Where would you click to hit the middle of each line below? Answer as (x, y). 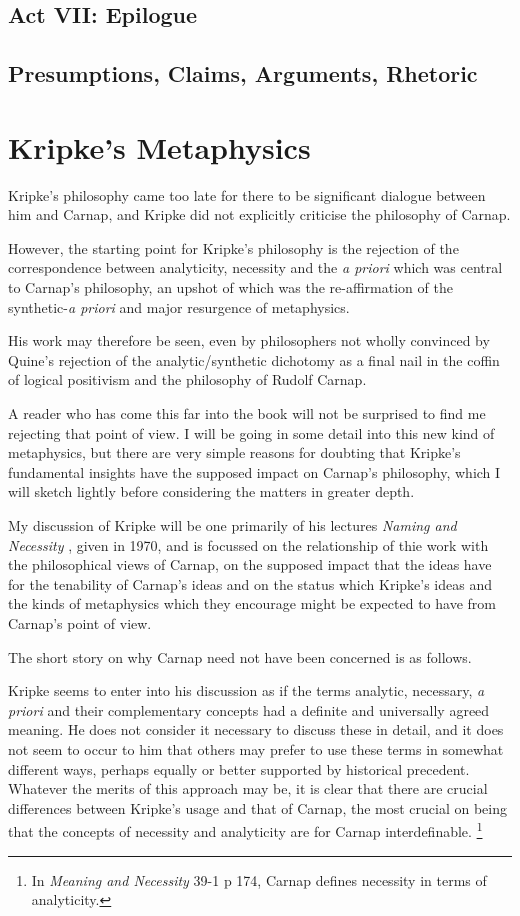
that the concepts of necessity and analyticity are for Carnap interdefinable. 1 (245, 829)
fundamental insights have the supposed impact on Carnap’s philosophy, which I (254, 471)
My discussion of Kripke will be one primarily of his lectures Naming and (232, 525)
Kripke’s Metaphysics (159, 146)
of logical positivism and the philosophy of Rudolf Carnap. (187, 379)
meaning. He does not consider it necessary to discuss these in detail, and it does (256, 729)
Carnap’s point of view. (80, 622)
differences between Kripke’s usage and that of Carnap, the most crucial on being (257, 807)
